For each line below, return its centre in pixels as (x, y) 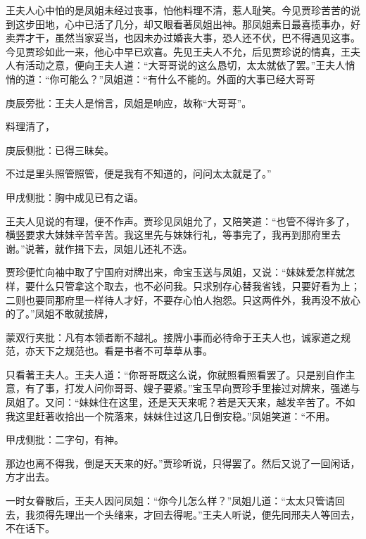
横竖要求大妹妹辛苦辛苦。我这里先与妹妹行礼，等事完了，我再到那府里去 (173, 235)
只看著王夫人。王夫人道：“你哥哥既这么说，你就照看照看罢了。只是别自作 (176, 374)
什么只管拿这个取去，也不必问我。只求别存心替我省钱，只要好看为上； (197, 285)
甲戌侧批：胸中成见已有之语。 (75, 197)
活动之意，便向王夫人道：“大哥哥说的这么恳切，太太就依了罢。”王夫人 (185, 65)
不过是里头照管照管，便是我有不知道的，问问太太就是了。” (139, 173)
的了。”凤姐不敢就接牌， (60, 313)
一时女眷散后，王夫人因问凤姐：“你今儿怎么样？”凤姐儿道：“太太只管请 (170, 501)
